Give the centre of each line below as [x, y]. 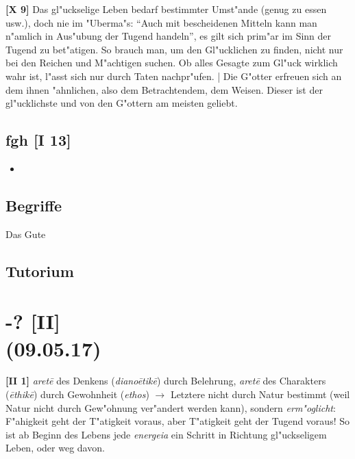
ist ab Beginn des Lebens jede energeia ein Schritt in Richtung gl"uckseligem [166, 434]
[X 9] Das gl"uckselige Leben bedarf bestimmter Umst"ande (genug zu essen [166, 9]
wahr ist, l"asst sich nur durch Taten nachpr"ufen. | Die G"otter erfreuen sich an [174, 76]
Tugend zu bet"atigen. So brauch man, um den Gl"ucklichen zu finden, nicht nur [174, 49]
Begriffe [34, 205]
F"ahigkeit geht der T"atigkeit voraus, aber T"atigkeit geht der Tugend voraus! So [177, 421]
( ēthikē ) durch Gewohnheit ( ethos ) [77, 394]
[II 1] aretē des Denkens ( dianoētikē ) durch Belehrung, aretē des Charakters [166, 381]
